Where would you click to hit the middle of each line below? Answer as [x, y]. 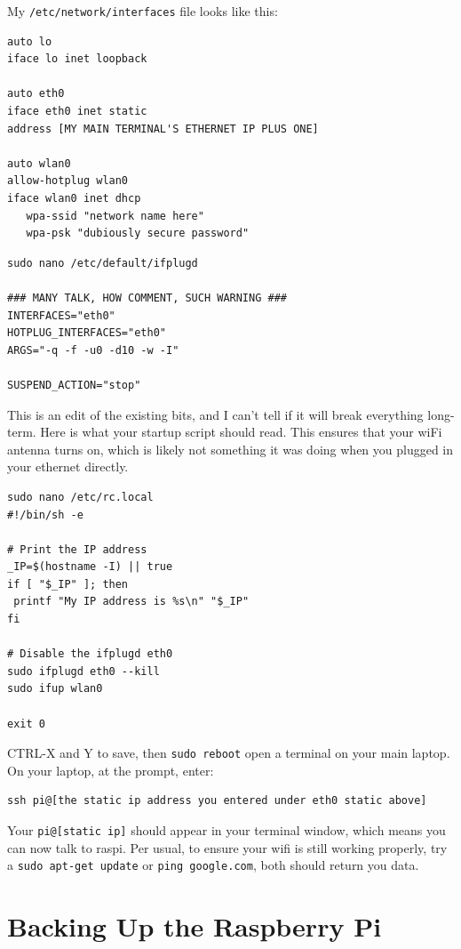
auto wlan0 [39, 163]
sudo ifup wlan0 [55, 689]
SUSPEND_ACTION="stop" [74, 385]
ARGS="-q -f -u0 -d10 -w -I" [93, 350]
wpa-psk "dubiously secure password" [138, 233]
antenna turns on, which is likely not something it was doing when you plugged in [230, 449]
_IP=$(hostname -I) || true [90, 567]
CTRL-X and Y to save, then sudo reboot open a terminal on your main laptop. [229, 753]
